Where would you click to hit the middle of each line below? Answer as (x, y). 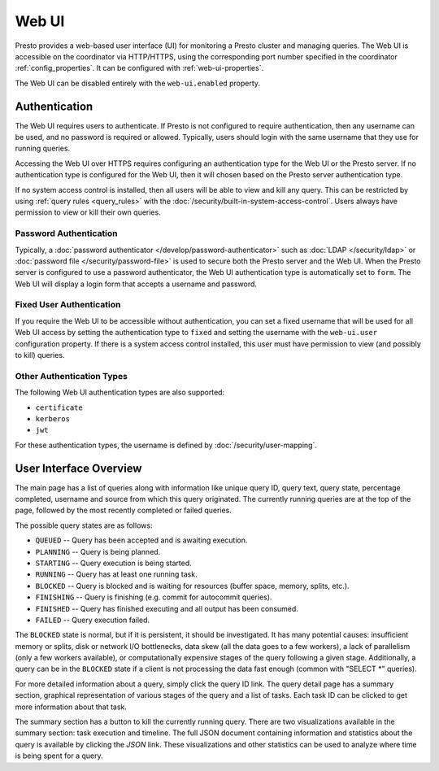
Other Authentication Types (71, 376)
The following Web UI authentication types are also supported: (120, 392)
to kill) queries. (40, 355)
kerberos (53, 418)
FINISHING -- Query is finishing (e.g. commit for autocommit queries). (154, 597)
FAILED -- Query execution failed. (93, 620)
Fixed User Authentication (68, 305)
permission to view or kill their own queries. (88, 212)
